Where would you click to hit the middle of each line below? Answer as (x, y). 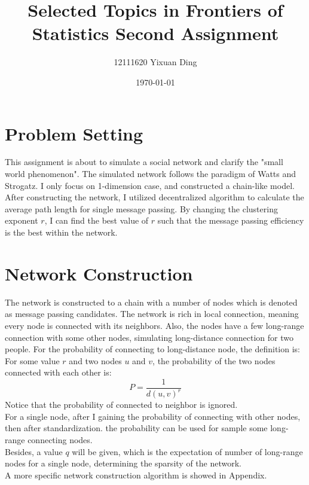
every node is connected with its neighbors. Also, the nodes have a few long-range (154, 325)
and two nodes (95, 360)
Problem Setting (74, 133)
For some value (32, 360)
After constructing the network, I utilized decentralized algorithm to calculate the (154, 197)
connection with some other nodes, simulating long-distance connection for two (149, 337)
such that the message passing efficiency (231, 220)
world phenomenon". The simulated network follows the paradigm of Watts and (151, 174)
